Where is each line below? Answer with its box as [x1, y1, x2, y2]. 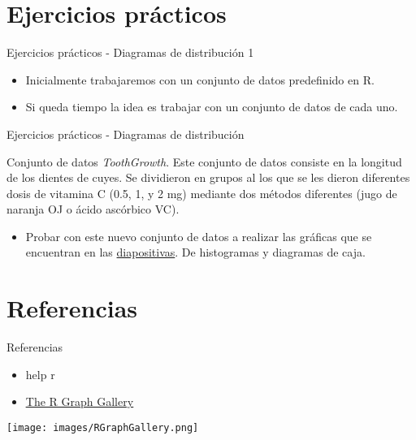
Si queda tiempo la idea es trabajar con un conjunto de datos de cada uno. [25, 98, 398, 115]
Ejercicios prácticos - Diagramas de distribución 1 [6, 44, 254, 61]
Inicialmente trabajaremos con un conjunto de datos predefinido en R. [25, 71, 375, 88]
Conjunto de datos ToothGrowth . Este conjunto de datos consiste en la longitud [6, 153, 402, 170]
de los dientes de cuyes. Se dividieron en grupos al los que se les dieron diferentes [6, 169, 410, 186]
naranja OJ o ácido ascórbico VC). [6, 201, 180, 218]
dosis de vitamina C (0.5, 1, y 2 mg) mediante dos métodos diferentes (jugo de [6, 184, 397, 201]
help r [25, 365, 55, 382]
